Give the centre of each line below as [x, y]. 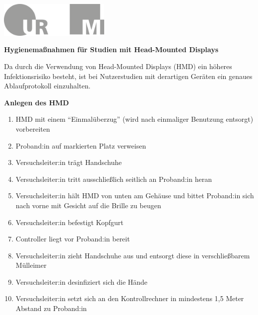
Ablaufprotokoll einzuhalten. [47, 86]
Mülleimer [31, 265]
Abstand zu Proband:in [51, 308]
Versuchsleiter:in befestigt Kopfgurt [69, 222]
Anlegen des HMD [36, 102]
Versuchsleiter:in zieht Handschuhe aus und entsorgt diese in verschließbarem [133, 255]
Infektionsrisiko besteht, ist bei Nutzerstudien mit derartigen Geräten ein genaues [128, 76]
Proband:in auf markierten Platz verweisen [81, 145]
